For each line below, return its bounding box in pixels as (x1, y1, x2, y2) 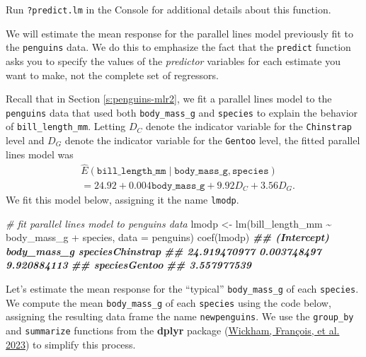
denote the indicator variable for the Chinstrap (145, 119, 352, 134)
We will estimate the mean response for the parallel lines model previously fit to (6, 25, 353, 40)
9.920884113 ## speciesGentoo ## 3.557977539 (6, 257, 252, 272)
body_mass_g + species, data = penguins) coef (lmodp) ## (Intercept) (6, 230, 329, 245)
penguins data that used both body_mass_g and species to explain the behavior (6, 105, 358, 119)
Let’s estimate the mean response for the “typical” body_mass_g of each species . (6, 281, 359, 296)
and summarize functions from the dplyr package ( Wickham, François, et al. (6, 322, 340, 337)
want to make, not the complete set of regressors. (6, 67, 219, 82)
